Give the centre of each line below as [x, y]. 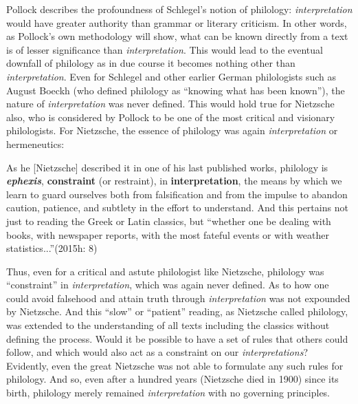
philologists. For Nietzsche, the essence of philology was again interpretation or [172, 130]
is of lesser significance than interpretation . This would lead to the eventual [165, 49]
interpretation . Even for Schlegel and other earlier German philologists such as [171, 76]
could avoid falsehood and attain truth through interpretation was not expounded [178, 298]
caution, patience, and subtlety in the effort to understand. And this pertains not [177, 208]
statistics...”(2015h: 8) [52, 248]
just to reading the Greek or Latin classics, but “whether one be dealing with [169, 221]
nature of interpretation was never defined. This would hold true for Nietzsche [170, 104]
